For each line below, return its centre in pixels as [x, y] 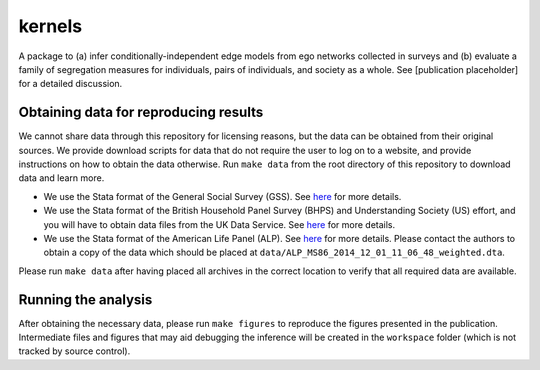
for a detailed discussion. [70, 84]
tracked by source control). [74, 351]
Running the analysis [85, 299]
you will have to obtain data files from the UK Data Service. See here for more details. [219, 224]
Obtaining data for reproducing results [141, 112]
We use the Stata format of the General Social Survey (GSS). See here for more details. [222, 196]
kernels [50, 26]
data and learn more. [61, 178]
